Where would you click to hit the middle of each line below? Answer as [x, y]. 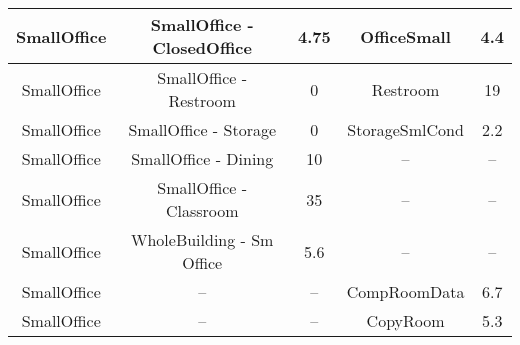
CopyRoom [405, 320]
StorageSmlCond [405, 129]
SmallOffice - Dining [202, 158]
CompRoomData [405, 291]
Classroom [202, 210]
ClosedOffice [202, 47]
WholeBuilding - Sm [202, 239]
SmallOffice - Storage [202, 129]
